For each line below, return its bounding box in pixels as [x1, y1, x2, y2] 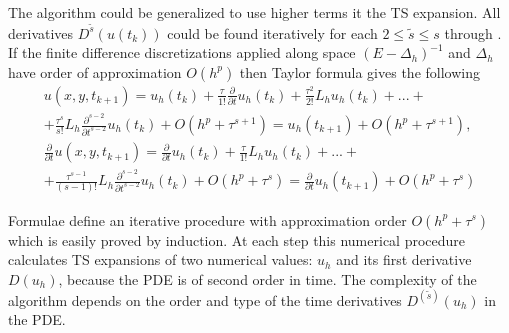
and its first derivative [336, 249, 472, 270]
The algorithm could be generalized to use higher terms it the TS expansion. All [8, 2, 501, 22]
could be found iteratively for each [167, 22, 378, 43]
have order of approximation [8, 61, 182, 82]
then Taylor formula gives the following [239, 61, 480, 82]
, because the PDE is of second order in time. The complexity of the [58, 268, 477, 289]
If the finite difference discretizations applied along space [8, 42, 356, 63]
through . [444, 22, 502, 43]
